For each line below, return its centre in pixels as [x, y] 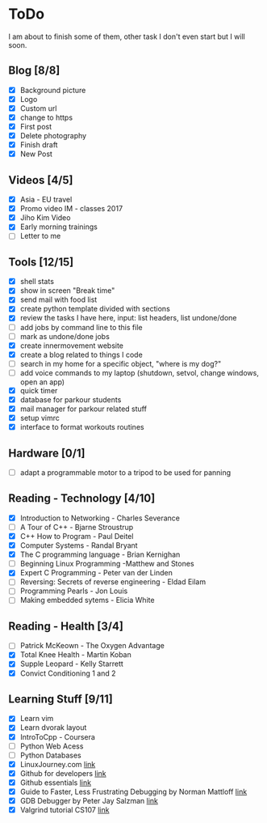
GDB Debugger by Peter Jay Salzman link [89, 800]
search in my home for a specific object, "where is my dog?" [121, 363]
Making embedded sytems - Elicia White [87, 600]
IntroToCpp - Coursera [57, 736]
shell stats [37, 282]
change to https [46, 117]
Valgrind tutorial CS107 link [65, 810]
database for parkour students [71, 399]
